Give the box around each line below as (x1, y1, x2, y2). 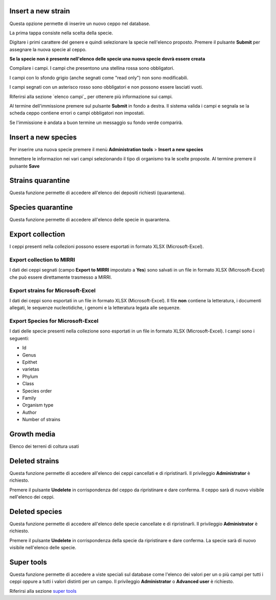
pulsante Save (9, 163, 40, 169)
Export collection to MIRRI (9, 256, 75, 263)
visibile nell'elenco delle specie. (9, 545, 77, 551)
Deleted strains (9, 457, 59, 465)
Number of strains (22, 417, 61, 423)
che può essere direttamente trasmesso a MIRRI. (9, 274, 112, 280)
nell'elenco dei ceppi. (9, 494, 55, 500)
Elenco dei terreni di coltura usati (9, 443, 79, 449)
